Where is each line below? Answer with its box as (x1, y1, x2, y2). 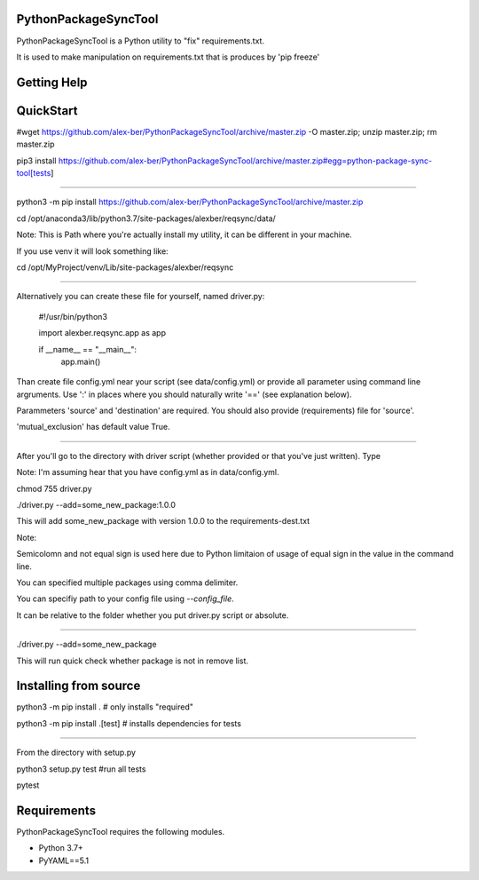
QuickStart (16, 103, 79, 118)
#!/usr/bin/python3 (38, 311, 108, 321)
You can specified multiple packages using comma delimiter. (16, 577, 239, 588)
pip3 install (16, 155, 57, 166)
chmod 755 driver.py (16, 483, 92, 494)
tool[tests (16, 168, 51, 178)
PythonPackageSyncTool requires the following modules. (16, 826, 225, 836)
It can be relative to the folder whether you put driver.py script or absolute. (16, 609, 289, 621)
